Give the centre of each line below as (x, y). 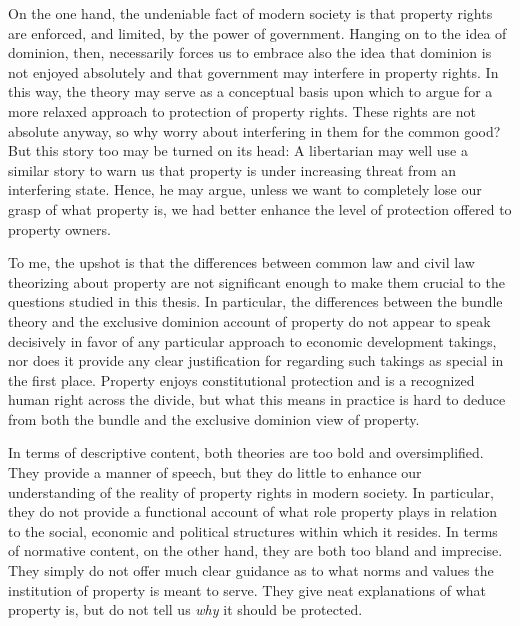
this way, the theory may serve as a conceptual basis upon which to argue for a (250, 91)
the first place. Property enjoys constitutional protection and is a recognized (241, 379)
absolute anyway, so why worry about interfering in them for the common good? (254, 130)
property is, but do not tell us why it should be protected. (185, 609)
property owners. (59, 228)
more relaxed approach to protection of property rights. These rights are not (242, 110)
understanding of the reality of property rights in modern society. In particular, (251, 491)
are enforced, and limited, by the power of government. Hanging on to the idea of (257, 32)
